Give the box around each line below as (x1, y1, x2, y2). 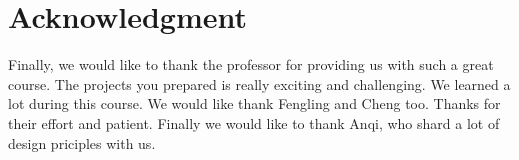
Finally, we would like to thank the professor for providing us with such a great (8, 54, 494, 75)
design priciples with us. (8, 132, 156, 153)
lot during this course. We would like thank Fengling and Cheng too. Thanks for (8, 93, 501, 114)
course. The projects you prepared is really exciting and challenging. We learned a (8, 73, 511, 94)
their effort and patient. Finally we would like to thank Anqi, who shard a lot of (8, 112, 500, 133)
